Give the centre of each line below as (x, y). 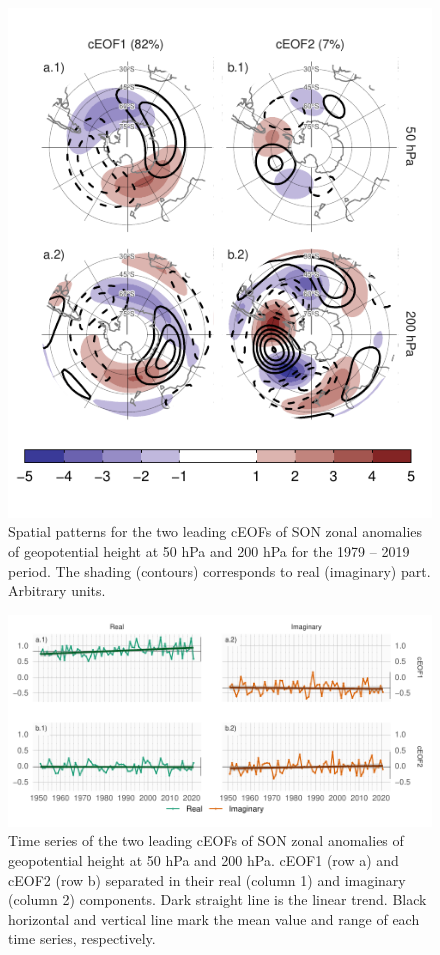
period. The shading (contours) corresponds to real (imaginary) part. (219, 570)
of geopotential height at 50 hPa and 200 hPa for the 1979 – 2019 (209, 551)
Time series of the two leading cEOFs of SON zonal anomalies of (206, 840)
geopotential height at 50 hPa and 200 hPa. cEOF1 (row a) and (203, 859)
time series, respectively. (82, 938)
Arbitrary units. (57, 590)
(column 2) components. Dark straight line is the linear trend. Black (217, 899)
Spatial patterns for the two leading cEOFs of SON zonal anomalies (215, 531)
